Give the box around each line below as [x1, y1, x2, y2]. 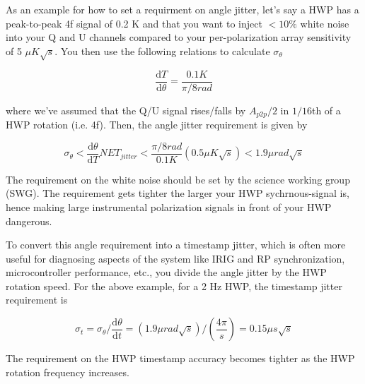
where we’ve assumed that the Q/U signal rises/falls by [6, 102, 246, 117]
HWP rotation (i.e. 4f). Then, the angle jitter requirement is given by [6, 117, 308, 132]
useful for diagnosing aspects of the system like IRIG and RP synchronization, [6, 251, 345, 265]
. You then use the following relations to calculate [54, 43, 270, 58]
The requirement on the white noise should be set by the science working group [6, 172, 350, 186]
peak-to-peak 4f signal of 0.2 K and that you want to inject [6, 16, 262, 30]
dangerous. [6, 213, 52, 228]
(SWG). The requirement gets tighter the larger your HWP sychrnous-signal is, [6, 186, 349, 200]
